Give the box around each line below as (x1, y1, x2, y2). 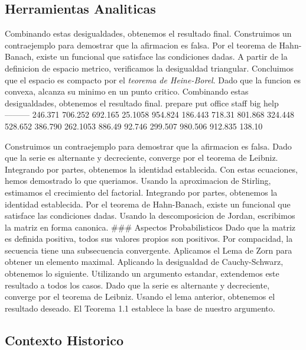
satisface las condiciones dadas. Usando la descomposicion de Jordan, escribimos (5, 209, 295, 222)
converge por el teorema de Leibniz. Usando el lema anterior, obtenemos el (5, 290, 275, 303)
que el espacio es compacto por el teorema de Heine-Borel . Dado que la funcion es (5, 73, 301, 86)
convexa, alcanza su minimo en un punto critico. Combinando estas (5, 85, 249, 98)
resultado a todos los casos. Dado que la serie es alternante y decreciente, (5, 278, 270, 291)
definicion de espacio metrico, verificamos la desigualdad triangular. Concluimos (5, 61, 294, 74)
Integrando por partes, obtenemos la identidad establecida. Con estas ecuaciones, (5, 163, 298, 175)
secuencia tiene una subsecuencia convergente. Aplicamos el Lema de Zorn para (5, 244, 292, 256)
